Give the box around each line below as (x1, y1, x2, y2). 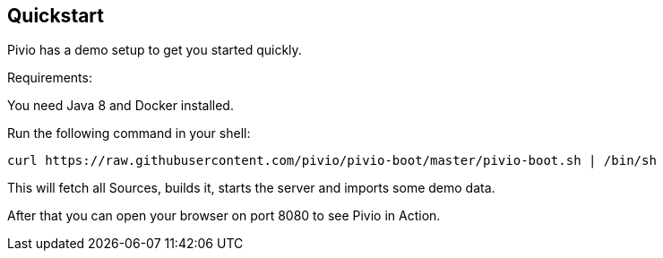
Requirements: (7, 70, 92, 86)
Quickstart (7, 4, 105, 27)
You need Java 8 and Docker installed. (7, 98, 234, 114)
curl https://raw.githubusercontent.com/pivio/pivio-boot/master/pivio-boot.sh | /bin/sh (7, 153, 657, 168)
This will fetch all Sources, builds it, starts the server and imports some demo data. (7, 180, 495, 196)
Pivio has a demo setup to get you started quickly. (7, 42, 302, 58)
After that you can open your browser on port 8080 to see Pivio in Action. (7, 208, 441, 224)
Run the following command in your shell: (7, 125, 251, 142)
